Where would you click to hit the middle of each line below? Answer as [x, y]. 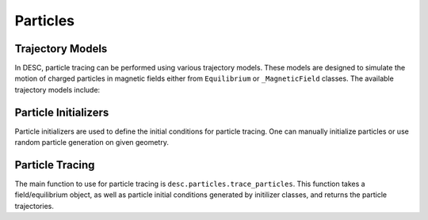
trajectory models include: [57, 89]
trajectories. [34, 206]
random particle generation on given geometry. [92, 142]
